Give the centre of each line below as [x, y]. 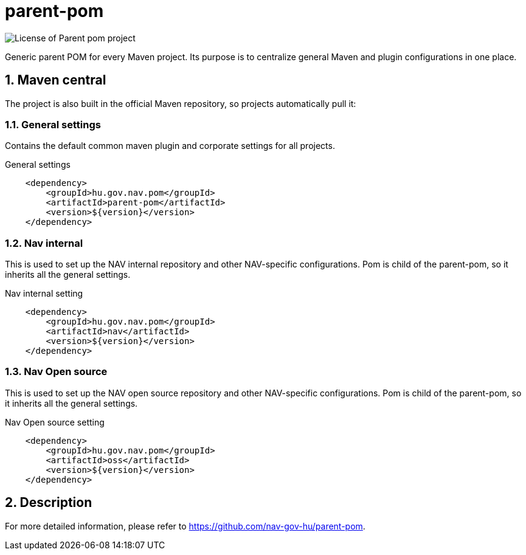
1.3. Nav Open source [56, 372]
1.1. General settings [53, 124]
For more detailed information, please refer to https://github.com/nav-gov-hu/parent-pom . [185, 526]
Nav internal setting [44, 294]
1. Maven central [56, 80]
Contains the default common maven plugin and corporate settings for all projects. [170, 146]
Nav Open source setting [55, 422]
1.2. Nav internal [44, 243]
